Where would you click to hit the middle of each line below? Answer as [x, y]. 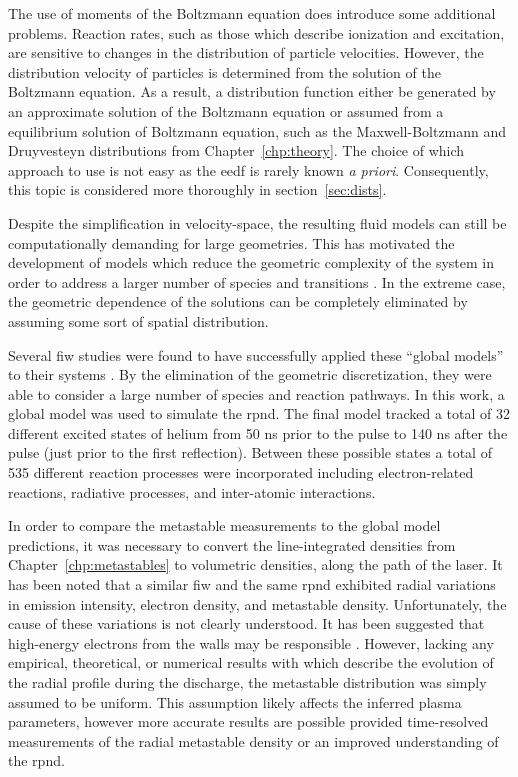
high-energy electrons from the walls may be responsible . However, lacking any [251, 642]
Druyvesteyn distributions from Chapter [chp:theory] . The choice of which [236, 150]
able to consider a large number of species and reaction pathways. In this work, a [256, 393]
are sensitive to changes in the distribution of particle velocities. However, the [246, 52]
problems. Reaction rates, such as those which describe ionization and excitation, [256, 32]
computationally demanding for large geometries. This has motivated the [231, 242]
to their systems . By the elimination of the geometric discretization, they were [250, 374]
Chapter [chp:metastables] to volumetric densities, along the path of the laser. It [255, 564]
